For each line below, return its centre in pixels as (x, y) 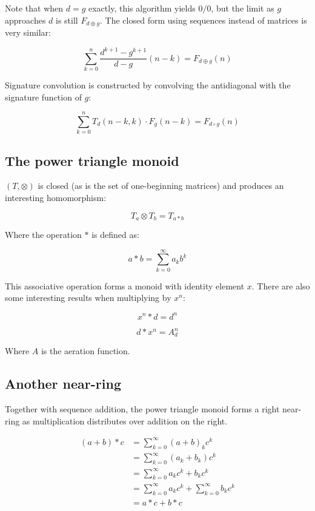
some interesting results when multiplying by (88, 298)
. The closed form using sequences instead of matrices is (204, 20)
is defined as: (115, 235)
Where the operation (43, 235)
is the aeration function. (85, 351)
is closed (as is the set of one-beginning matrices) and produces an (161, 186)
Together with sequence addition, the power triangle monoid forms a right (142, 409)
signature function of (43, 97)
